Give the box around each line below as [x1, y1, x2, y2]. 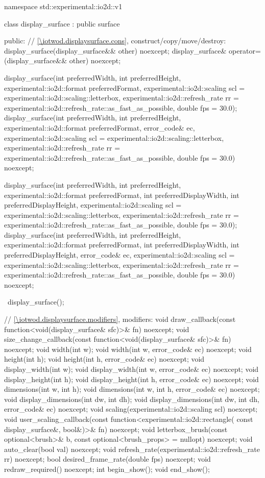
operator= [229, 45, 261, 56]
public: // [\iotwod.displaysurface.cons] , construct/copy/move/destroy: [4, 35, 226, 46]
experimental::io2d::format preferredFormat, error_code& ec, [4, 122, 195, 133]
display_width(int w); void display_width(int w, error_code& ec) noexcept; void [4, 364, 259, 374]
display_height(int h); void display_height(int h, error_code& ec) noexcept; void [4, 373, 259, 384]
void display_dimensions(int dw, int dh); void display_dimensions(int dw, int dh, [4, 393, 259, 404]
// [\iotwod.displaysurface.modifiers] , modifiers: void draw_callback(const [4, 314, 236, 324]
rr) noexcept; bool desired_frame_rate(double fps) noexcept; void [4, 454, 211, 464]
